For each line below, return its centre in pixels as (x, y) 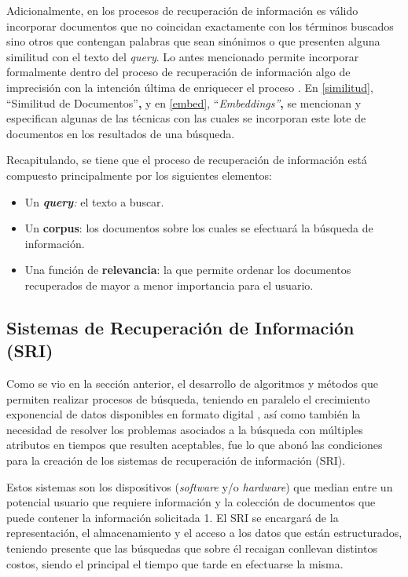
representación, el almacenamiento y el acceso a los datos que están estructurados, (204, 533)
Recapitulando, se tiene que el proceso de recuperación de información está (187, 160)
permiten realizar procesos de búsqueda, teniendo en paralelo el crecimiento (188, 398)
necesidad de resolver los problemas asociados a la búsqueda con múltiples (185, 429)
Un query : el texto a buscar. (94, 201)
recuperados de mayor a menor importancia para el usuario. (169, 285)
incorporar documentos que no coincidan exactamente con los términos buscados (200, 26)
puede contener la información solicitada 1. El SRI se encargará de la (173, 517)
